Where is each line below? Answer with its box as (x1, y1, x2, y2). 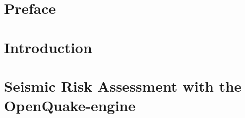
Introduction (4, 37, 92, 57)
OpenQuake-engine (4, 95, 136, 116)
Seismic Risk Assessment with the (4, 75, 242, 96)
